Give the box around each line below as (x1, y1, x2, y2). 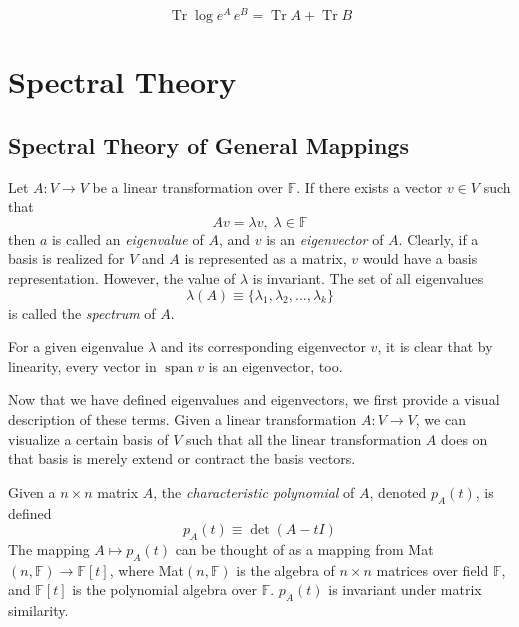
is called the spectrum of (8, 302, 156, 323)
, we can (415, 409, 466, 429)
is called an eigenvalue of (51, 228, 204, 249)
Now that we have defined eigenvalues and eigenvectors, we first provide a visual (8, 389, 500, 410)
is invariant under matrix (328, 579, 482, 600)
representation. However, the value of (8, 268, 236, 289)
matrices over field (376, 559, 489, 580)
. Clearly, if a (398, 228, 479, 249)
